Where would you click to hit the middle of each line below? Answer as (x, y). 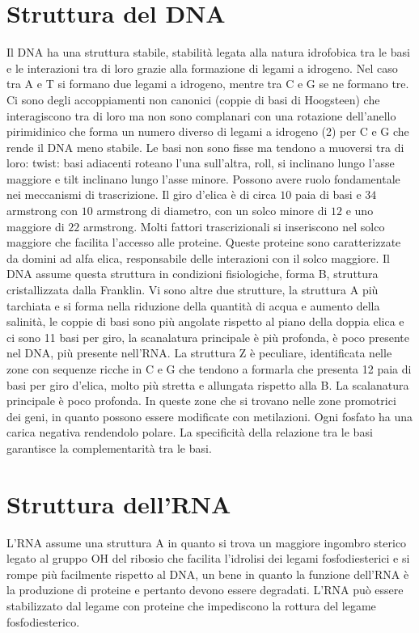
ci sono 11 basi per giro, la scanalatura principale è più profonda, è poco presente (208, 337)
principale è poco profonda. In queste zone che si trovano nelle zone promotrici (201, 401)
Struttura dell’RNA (119, 503)
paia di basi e (328, 194)
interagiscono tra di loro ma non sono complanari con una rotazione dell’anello (201, 115)
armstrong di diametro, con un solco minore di (212, 211)
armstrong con (42, 211)
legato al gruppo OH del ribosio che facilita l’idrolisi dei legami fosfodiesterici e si (208, 558)
